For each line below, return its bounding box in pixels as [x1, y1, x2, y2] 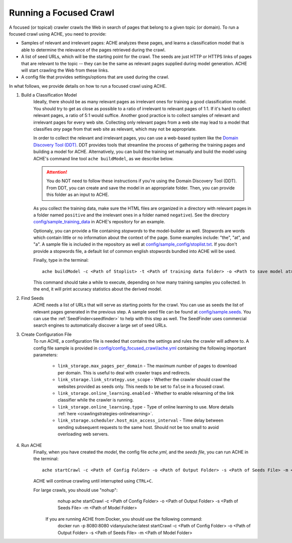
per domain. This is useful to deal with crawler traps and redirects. [57, 369, 191, 375]
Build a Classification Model [21, 92, 77, 98]
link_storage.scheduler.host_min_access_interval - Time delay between [57, 417, 224, 424]
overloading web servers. [57, 431, 109, 437]
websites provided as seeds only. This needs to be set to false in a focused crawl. [57, 383, 225, 389]
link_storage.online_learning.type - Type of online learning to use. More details [57, 404, 234, 409]
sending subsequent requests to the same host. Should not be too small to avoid [57, 424, 219, 430]
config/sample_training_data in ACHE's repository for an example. [33, 219, 165, 225]
